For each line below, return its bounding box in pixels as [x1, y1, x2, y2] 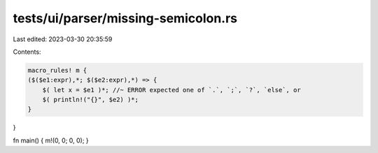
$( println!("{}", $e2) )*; [42, 96, 139, 104]
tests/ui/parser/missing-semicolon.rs [13, 10, 238, 26]
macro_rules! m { [27, 66, 87, 74]
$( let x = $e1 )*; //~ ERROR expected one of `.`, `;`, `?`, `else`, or [42, 86, 301, 94]
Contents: [13, 48, 41, 56]
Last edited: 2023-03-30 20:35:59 [13, 35, 113, 43]
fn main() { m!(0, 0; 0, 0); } [13, 136, 89, 145]
